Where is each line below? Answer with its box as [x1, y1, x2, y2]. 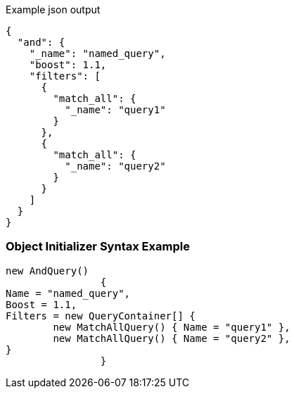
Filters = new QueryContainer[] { [6, 310, 196, 322]
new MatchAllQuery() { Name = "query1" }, [53, 321, 290, 333]
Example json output [6, 4, 101, 15]
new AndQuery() [6, 265, 89, 277]
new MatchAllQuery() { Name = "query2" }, [53, 332, 290, 344]
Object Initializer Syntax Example [6, 239, 190, 254]
